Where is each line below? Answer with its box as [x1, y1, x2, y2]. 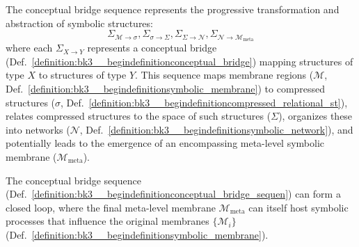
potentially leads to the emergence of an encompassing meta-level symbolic [6, 136, 325, 150]
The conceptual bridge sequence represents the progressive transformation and [6, 2, 340, 16]
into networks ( [6, 122, 70, 136]
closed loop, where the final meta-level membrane [6, 200, 216, 214]
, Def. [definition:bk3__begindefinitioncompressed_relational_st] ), [61, 95, 348, 109]
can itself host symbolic [248, 200, 349, 214]
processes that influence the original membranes [6, 214, 209, 228]
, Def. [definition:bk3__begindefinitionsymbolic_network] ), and [79, 122, 353, 136]
